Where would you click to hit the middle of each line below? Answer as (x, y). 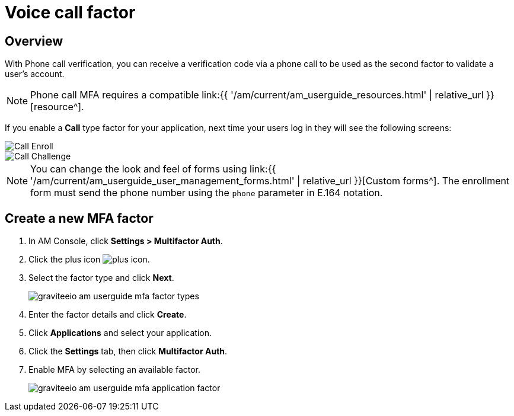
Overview (34, 41)
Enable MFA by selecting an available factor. (115, 370)
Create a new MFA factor (79, 218)
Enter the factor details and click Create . (108, 315)
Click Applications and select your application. (120, 333)
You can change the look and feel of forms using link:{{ (153, 169)
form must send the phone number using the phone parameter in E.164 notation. (207, 193)
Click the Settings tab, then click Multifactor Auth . (128, 351)
